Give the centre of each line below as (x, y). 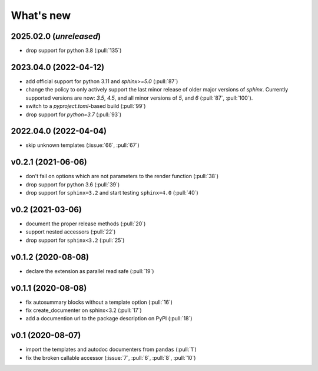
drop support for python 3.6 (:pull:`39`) (73, 184)
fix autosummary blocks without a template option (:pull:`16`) (99, 302)
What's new (41, 15)
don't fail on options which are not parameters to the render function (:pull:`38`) (122, 176)
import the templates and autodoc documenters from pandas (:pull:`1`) (111, 349)
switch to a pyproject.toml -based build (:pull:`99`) (86, 106)
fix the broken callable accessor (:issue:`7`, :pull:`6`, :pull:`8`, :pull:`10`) (111, 357)
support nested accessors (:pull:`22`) (71, 232)
